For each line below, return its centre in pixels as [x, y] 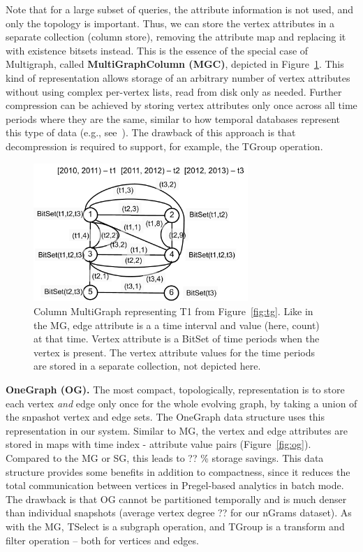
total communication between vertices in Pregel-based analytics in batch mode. [175, 485]
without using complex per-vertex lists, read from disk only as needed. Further [174, 91]
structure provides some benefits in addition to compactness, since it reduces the [178, 471]
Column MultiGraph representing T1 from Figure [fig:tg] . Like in [173, 311]
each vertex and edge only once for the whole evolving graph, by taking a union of [181, 403]
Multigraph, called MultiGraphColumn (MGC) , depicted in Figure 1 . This [175, 64]
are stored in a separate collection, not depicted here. [147, 366]
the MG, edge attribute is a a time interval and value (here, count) [177, 325]
